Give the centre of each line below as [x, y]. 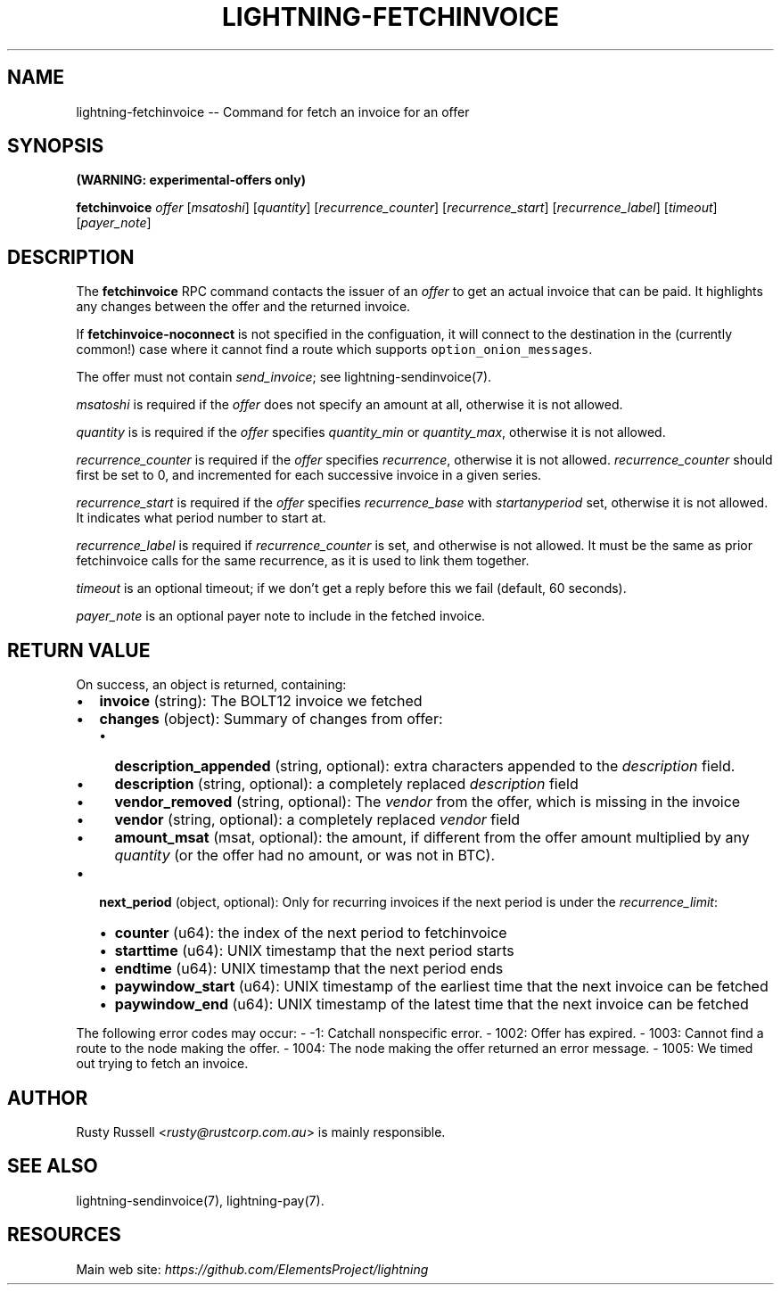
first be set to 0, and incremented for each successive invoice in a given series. [309, 475]
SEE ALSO [53, 1166]
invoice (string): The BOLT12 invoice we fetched [261, 701]
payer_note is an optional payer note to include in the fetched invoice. [281, 616]
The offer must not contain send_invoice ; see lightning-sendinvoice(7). [284, 377]
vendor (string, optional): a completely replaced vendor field [317, 820]
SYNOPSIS [56, 146]
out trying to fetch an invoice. [162, 1064]
